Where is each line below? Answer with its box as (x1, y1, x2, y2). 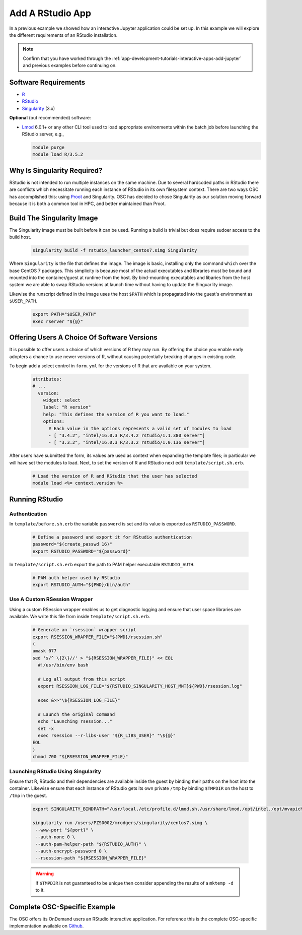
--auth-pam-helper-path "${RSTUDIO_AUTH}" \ (35, 841, 147, 847)
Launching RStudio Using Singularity (9, 768, 102, 775)
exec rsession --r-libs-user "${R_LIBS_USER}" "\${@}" (38, 732, 176, 738)
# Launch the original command (38, 711, 115, 717)
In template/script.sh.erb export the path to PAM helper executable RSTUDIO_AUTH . (9, 561, 195, 567)
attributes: (32, 376, 62, 382)
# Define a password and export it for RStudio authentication (32, 534, 192, 540)
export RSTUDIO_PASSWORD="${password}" (32, 548, 131, 554)
